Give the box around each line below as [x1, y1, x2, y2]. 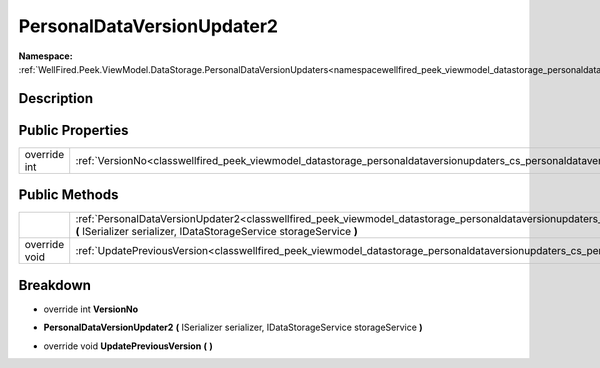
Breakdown [18, 276, 92, 294]
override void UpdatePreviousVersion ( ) [43, 340, 214, 352]
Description [18, 90, 94, 107]
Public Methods [18, 186, 119, 204]
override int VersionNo [43, 303, 139, 315]
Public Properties [18, 121, 129, 139]
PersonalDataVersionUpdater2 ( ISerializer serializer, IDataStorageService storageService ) [43, 321, 424, 334]
